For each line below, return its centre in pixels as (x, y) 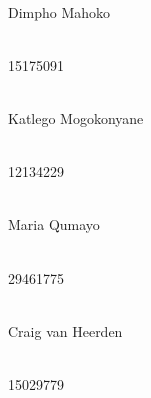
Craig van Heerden (65, 330)
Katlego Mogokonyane (76, 117)
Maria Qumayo (54, 224)
